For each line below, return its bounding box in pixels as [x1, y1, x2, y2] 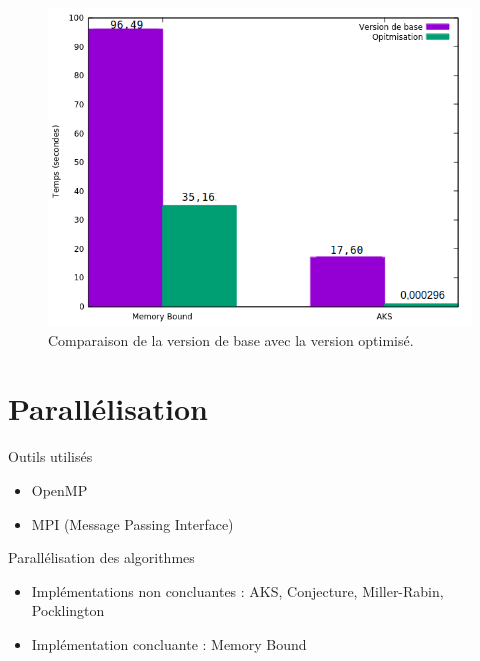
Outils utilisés [8, 446, 93, 467]
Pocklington [31, 600, 105, 621]
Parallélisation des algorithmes [8, 547, 195, 568]
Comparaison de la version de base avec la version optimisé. [48, 329, 414, 350]
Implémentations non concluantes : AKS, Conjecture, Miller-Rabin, [31, 580, 444, 601]
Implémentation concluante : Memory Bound [31, 633, 307, 654]
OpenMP [31, 479, 88, 500]
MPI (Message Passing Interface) [31, 513, 234, 534]
